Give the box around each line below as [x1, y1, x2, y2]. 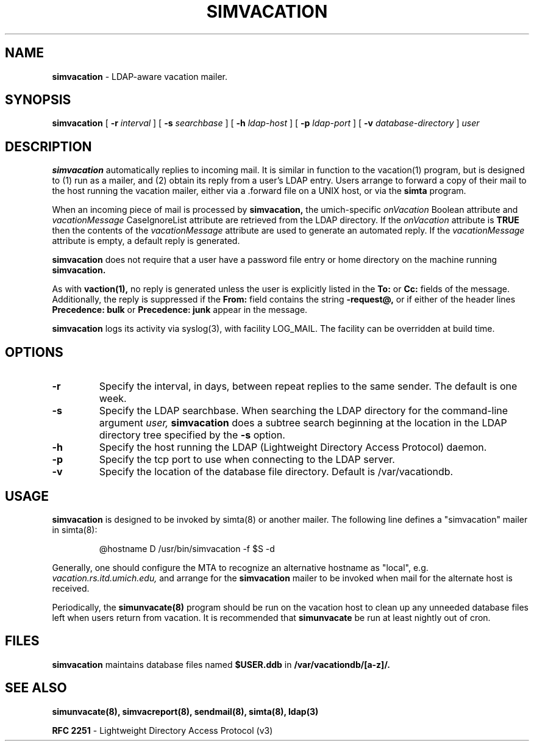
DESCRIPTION [5, 138, 92, 154]
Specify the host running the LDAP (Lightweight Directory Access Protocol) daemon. [99, 441, 487, 454]
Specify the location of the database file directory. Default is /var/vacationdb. [99, 465, 454, 478]
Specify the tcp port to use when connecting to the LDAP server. [99, 453, 395, 466]
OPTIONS [5, 344, 63, 360]
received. [52, 583, 90, 594]
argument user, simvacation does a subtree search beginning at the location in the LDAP [99, 417, 507, 429]
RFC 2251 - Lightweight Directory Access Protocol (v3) [52, 725, 273, 736]
